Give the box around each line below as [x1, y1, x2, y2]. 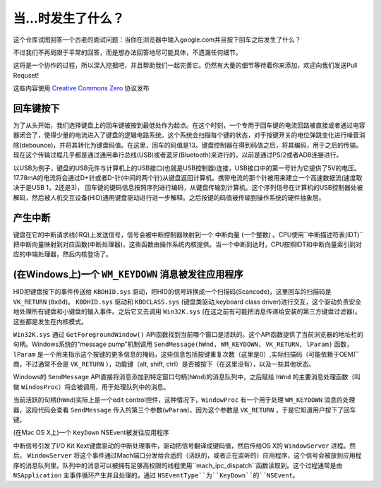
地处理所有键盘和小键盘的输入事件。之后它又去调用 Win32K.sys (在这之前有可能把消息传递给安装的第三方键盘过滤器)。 [13, 307, 361, 316]
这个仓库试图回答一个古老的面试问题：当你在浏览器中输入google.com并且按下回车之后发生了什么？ [13, 35, 301, 44]
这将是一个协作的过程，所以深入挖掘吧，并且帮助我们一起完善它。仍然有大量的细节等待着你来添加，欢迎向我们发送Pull [13, 61, 358, 70]
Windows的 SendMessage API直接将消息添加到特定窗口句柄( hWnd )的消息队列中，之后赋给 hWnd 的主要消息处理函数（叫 [13, 373, 361, 381]
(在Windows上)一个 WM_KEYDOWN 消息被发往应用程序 [13, 268, 243, 280]
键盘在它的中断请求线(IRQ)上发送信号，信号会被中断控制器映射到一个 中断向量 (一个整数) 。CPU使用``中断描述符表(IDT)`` [13, 230, 364, 239]
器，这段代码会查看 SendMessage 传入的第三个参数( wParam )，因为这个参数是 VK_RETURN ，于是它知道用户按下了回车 [13, 405, 356, 414]
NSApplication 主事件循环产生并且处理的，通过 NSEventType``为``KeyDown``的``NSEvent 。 [13, 470, 299, 480]
